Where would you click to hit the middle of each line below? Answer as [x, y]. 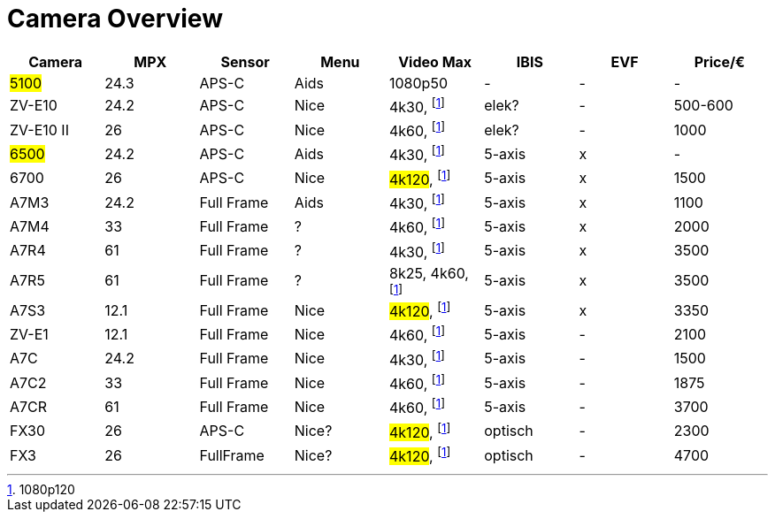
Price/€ [720, 61]
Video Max [435, 61]
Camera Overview [115, 19]
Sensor [245, 61]
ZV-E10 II [39, 130]
